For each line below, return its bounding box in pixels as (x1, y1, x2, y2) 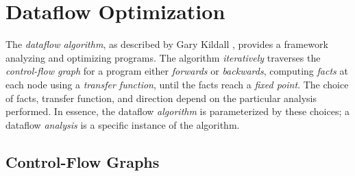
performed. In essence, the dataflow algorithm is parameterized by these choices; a (5, 104, 350, 118)
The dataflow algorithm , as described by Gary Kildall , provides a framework (5, 37, 328, 51)
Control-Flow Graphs (5, 151, 160, 172)
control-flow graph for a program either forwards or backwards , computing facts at (5, 64, 348, 78)
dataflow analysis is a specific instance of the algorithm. (5, 117, 240, 131)
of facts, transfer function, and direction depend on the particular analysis (5, 90, 317, 105)
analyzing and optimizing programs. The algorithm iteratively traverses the (5, 50, 321, 64)
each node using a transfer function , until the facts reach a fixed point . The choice (5, 77, 349, 91)
